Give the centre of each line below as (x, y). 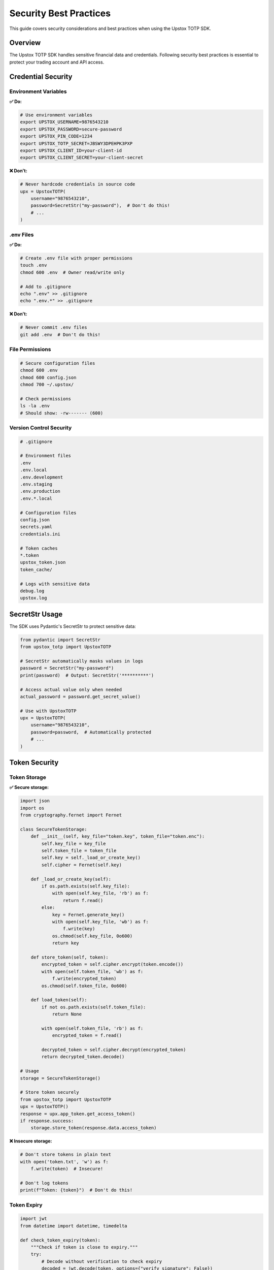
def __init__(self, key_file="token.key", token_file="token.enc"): (118, 836)
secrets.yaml (36, 527)
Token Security (34, 763)
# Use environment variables (56, 115)
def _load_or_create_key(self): (71, 879)
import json (35, 801)
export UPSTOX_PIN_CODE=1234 (56, 136)
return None (67, 1014)
